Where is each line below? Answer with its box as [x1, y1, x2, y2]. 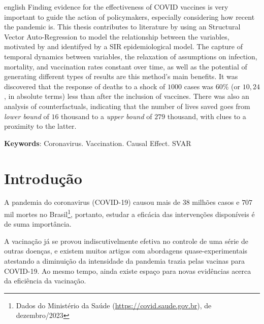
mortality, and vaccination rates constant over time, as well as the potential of [4, 61, 247, 71]
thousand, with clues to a [167, 111, 246, 121]
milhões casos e [192, 197, 240, 207]
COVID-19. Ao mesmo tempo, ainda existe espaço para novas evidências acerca [4, 265, 251, 276]
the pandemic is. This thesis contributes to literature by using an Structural [4, 21, 241, 32]
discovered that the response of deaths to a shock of [4, 81, 166, 91]
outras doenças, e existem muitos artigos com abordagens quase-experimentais [4, 245, 248, 256]
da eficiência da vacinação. [4, 275, 86, 286]
